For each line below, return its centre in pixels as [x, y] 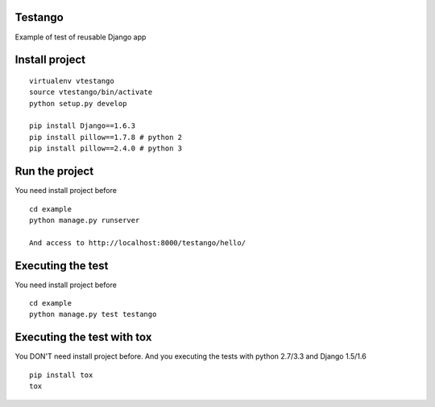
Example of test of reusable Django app [81, 37]
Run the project [54, 172]
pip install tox [61, 375]
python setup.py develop [78, 103]
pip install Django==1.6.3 [83, 126]
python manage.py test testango [93, 314]
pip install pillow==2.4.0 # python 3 [106, 148]
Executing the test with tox [83, 337]
